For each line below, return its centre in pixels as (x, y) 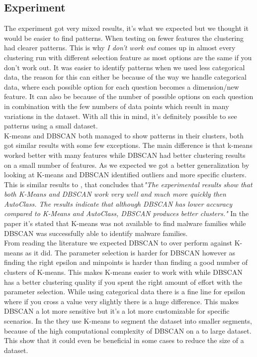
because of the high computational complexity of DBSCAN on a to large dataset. (128, 330)
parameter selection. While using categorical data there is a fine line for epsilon (125, 292)
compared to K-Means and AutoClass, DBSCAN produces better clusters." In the (127, 213)
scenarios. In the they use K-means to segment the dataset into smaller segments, (128, 321)
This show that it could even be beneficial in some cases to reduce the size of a (124, 340)
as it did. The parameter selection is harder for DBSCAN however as (130, 252)
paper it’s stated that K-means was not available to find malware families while (125, 223)
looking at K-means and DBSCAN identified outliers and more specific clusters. (125, 175)
